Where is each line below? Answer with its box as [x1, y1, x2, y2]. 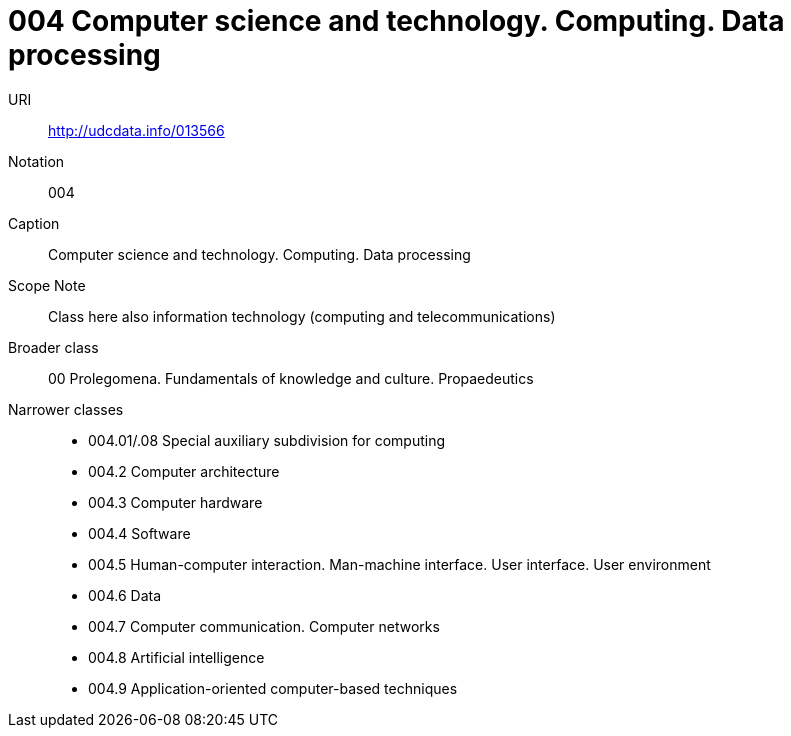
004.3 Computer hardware [88, 493, 263, 511]
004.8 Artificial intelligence [88, 648, 265, 666]
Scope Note [8, 276, 86, 294]
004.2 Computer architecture [88, 462, 280, 480]
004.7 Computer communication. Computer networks [88, 617, 440, 635]
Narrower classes [8, 400, 124, 418]
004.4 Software [88, 524, 191, 542]
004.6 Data [88, 586, 162, 604]
